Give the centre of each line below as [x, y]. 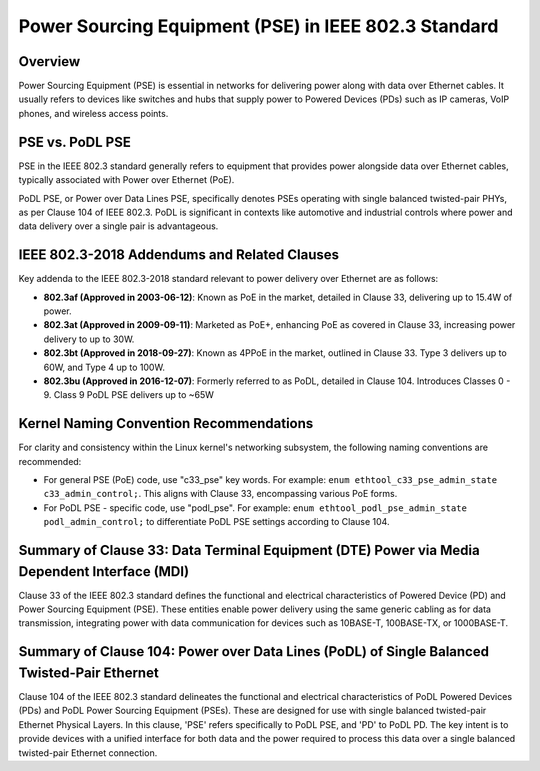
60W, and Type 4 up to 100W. [104, 367]
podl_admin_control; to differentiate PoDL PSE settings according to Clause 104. [216, 522]
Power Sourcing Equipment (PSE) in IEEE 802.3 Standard [258, 26]
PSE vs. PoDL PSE [75, 141]
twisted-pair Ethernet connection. [88, 752]
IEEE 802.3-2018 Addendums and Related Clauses [179, 255]
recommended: [50, 461]
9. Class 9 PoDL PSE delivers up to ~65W [129, 395]
